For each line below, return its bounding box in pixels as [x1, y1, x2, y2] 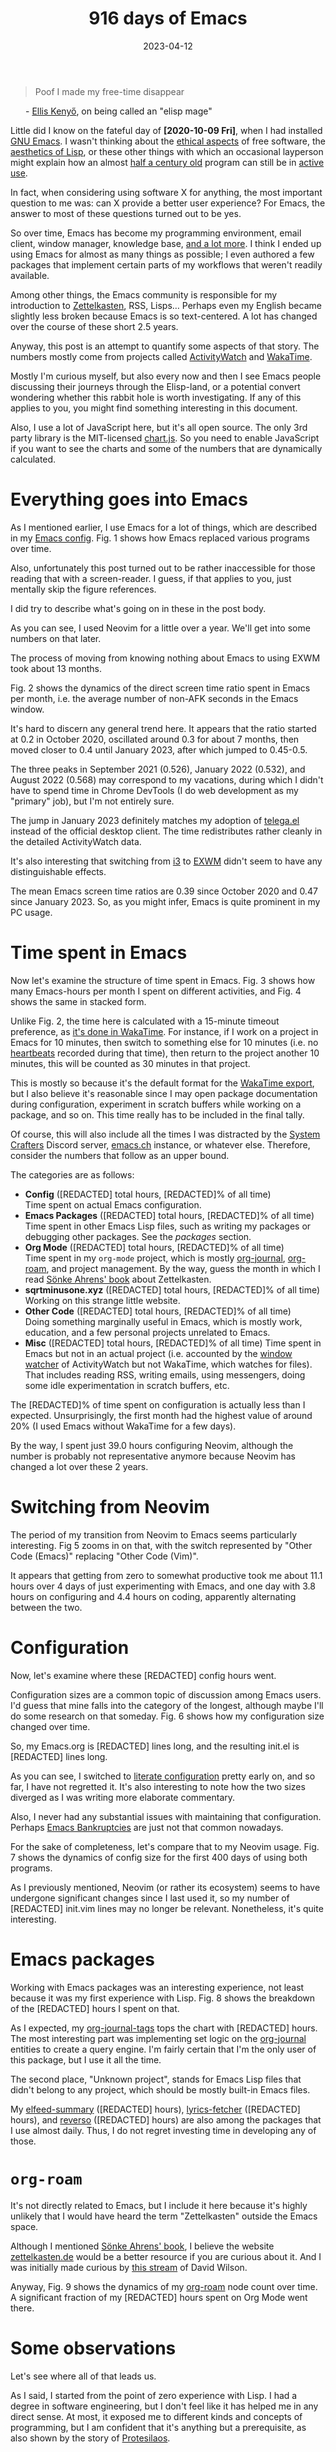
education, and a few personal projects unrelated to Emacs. [24, 1326, 271, 1338]
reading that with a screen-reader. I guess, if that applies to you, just [10, 572, 292, 584]
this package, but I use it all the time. [10, 2053, 162, 2066]
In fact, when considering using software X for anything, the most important [10, 186, 323, 198]
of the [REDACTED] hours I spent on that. [10, 2002, 180, 2014]
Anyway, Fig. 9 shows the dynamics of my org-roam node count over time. [10, 2280, 318, 2292]
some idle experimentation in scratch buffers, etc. [24, 1379, 230, 1391]
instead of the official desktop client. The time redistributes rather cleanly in [10, 825, 323, 837]
